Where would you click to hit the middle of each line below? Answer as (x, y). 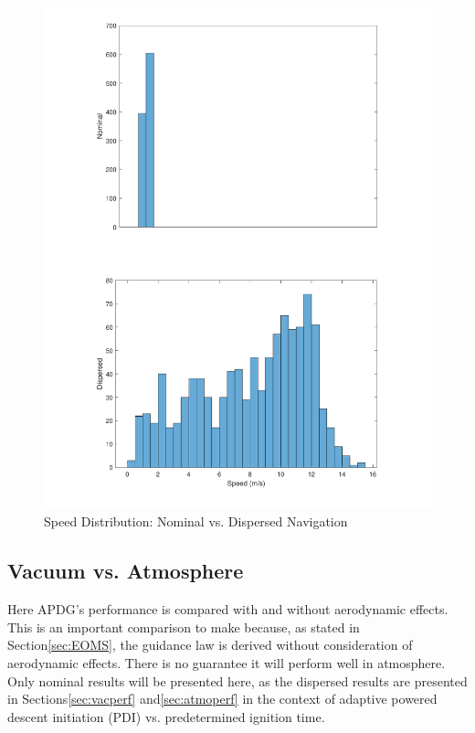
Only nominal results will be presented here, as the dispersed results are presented (237, 680)
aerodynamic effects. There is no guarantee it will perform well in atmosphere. (227, 663)
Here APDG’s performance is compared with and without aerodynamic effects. (228, 609)
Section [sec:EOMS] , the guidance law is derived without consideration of (210, 645)
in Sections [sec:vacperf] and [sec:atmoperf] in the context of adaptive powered (222, 699)
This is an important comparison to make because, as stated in (184, 627)
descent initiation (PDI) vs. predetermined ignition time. (166, 716)
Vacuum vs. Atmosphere (126, 571)
